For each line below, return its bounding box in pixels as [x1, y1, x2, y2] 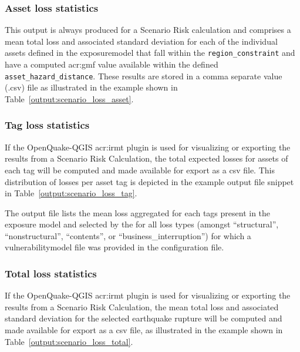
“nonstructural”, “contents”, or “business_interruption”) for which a [5, 229, 251, 242]
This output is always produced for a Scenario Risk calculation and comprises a [5, 24, 291, 36]
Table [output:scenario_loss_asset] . [5, 92, 134, 105]
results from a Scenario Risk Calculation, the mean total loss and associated [5, 300, 279, 313]
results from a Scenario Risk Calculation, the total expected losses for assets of [5, 152, 288, 165]
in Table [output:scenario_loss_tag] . [5, 187, 137, 199]
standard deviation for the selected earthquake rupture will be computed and [5, 312, 282, 324]
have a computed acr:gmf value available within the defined [5, 58, 218, 71]
